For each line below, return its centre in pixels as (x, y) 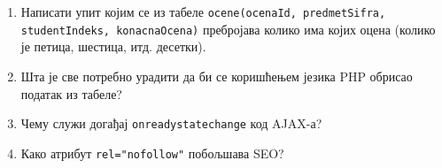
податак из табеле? (71, 93)
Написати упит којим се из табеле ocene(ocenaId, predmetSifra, (203, 11)
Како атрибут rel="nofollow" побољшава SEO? (152, 153)
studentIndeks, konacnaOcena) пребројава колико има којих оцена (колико (228, 29)
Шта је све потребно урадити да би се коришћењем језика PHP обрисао (217, 76)
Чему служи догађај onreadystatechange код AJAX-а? (171, 123)
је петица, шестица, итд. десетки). (113, 46)
